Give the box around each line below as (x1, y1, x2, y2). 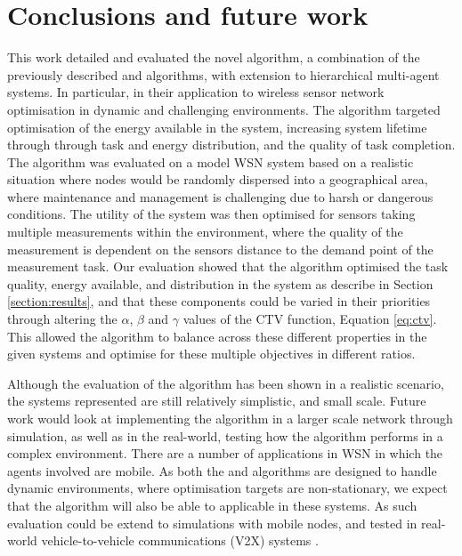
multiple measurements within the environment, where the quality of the (7, 222, 403, 241)
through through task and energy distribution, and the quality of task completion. (7, 135, 456, 154)
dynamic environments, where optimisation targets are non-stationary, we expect (7, 479, 448, 497)
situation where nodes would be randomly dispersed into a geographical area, (7, 170, 428, 189)
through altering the (7, 310, 118, 328)
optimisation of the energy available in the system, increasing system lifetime (7, 117, 427, 136)
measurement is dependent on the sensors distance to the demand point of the (7, 239, 434, 258)
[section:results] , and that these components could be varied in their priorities (7, 292, 431, 310)
